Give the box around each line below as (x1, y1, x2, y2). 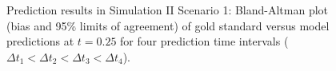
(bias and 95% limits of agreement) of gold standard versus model (6, 17, 330, 34)
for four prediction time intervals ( (120, 33, 289, 49)
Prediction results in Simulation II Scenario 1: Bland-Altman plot (6, 2, 329, 18)
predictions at (6, 33, 74, 49)
